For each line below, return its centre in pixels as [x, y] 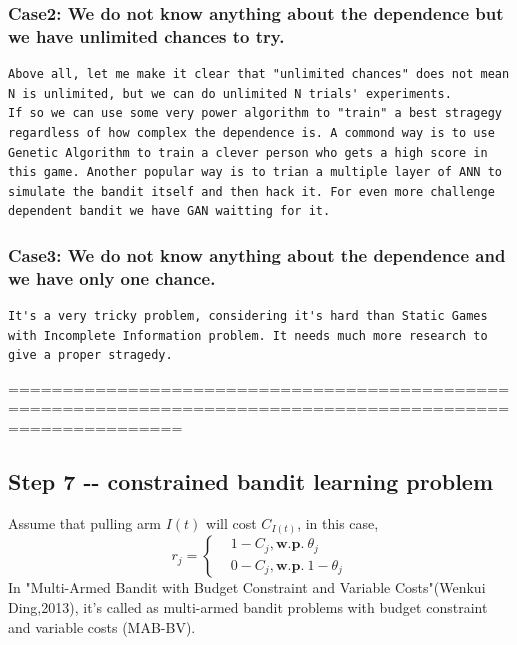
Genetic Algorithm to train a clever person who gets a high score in [248, 152]
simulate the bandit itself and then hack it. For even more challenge [251, 191]
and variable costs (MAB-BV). [102, 626]
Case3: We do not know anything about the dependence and [257, 254]
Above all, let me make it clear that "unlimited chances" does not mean [259, 74]
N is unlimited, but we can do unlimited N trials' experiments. [230, 93]
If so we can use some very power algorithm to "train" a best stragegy [255, 113]
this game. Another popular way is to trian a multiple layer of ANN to [255, 172]
